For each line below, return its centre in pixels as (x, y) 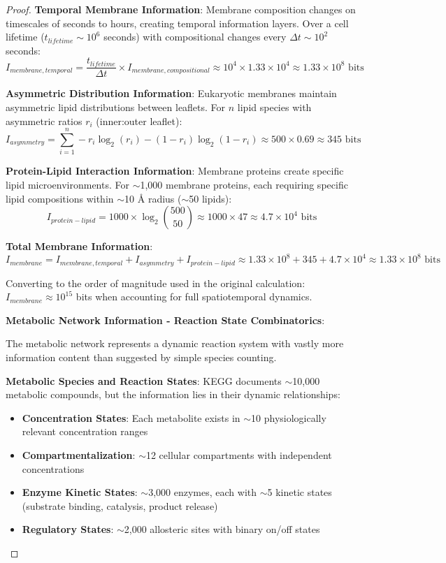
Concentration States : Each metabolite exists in (131, 417)
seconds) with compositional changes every (195, 37)
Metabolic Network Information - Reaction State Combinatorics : (165, 320)
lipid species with (274, 107)
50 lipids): (210, 198)
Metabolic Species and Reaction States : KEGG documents (144, 380)
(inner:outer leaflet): (139, 120)
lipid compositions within (60, 198)
